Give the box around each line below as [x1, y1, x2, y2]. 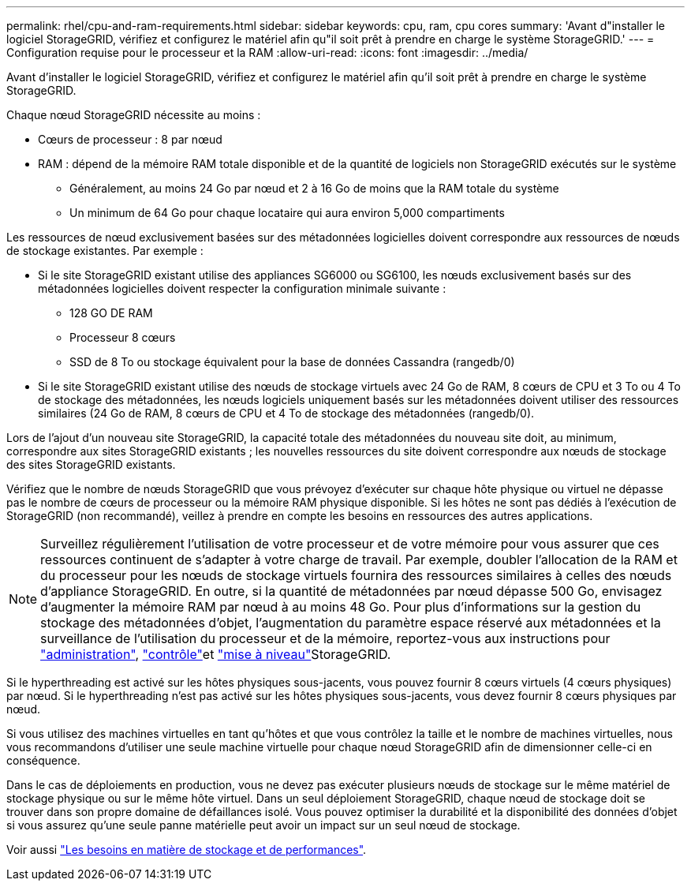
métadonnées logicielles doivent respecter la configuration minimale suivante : [38, 282, 446, 295]
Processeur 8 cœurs [69, 331, 176, 344]
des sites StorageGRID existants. [6, 458, 176, 471]
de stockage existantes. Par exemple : [6, 244, 204, 257]
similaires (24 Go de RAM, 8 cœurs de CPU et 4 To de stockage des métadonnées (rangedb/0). [38, 406, 535, 420]
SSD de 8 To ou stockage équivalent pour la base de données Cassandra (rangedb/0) [69, 355, 515, 369]
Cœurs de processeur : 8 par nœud [38, 133, 222, 146]
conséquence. [6, 754, 80, 767]
